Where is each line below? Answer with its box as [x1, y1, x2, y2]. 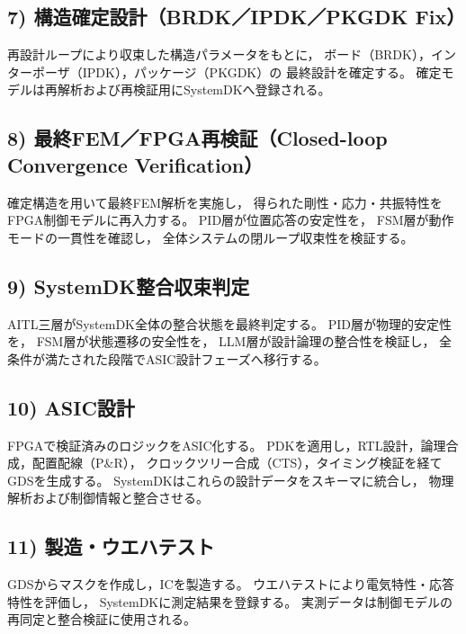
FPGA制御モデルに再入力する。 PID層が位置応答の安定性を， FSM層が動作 [7, 210, 454, 229]
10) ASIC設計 [7, 393, 135, 421]
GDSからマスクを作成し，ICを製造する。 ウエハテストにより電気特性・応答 [7, 575, 455, 594]
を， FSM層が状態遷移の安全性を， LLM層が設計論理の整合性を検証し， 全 [7, 332, 453, 351]
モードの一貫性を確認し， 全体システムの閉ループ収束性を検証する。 [7, 228, 414, 246]
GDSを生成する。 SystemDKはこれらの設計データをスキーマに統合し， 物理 [7, 470, 454, 489]
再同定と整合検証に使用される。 [7, 610, 196, 629]
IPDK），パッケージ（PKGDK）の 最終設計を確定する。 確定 [82, 62, 442, 81]
